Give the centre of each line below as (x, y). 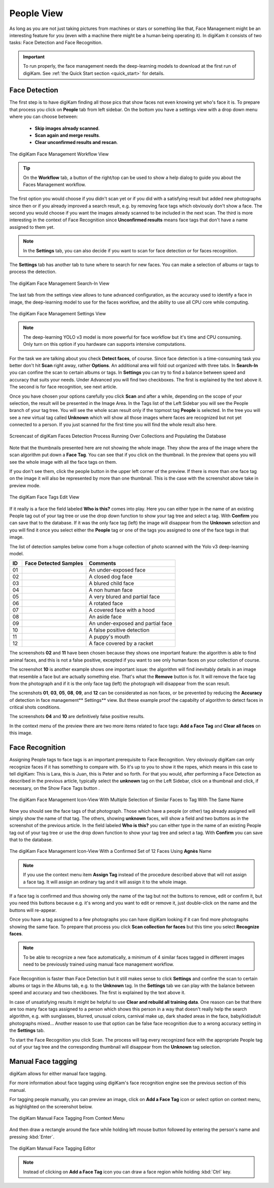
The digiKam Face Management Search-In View (59, 283)
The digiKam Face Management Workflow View (59, 154)
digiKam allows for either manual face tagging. (58, 1074)
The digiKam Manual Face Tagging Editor (53, 1148)
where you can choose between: (44, 116)
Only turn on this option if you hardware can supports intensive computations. (105, 344)
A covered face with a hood (122, 610)
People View (36, 13)
